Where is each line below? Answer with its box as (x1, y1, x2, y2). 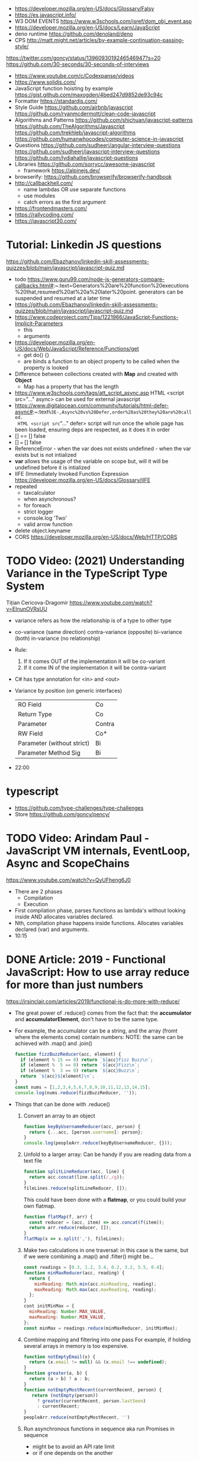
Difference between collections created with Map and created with (14, 370, 178, 377)
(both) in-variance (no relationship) (14, 634, 101, 642)
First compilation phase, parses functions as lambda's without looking (14, 907, 185, 914)
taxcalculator (23, 489, 56, 496)
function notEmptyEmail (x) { (23, 1354, 96, 1360)
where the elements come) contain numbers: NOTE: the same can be (14, 1033, 184, 1040)
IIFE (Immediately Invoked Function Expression (14, 470, 129, 477)
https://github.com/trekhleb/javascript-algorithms (14, 129, 136, 136)
